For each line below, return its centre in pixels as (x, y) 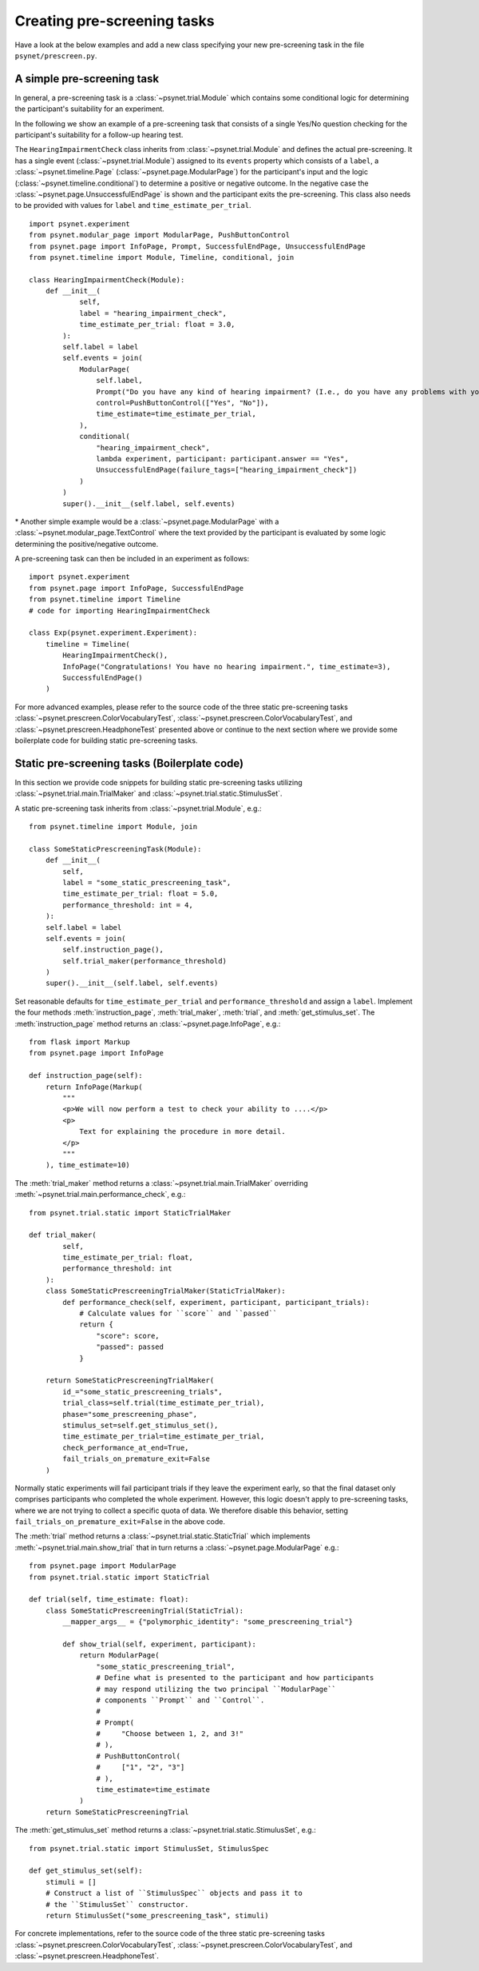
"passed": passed (130, 1347)
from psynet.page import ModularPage (103, 1566)
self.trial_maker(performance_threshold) (145, 961)
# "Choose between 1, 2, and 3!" (170, 1734)
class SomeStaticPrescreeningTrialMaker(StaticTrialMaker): (166, 1291)
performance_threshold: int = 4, (128, 905)
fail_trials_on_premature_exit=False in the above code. (120, 1522)
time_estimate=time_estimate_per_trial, (176, 414)
